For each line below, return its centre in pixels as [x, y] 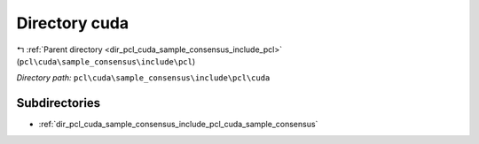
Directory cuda [72, 23]
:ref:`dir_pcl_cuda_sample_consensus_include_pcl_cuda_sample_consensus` [178, 125]
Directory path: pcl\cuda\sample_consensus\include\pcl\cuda [143, 78]
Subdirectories [59, 103]
